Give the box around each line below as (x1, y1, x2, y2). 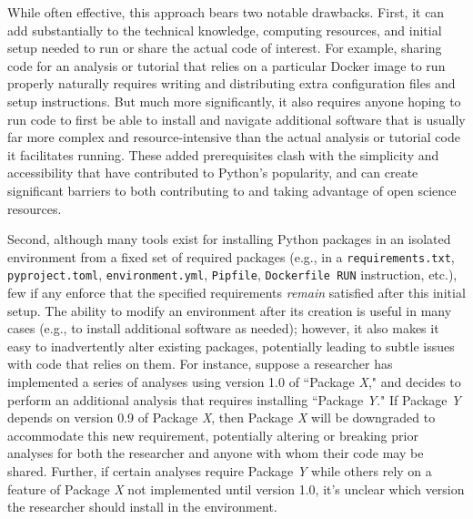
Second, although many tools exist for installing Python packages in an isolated (7, 229, 451, 249)
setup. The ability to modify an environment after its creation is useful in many (7, 300, 452, 320)
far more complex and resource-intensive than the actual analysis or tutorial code (7, 127, 460, 147)
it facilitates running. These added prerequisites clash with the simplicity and (7, 145, 439, 164)
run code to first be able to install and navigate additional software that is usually (7, 109, 466, 128)
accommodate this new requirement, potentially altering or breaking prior (7, 425, 418, 444)
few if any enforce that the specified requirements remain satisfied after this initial (7, 283, 466, 302)
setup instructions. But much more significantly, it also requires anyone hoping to (7, 91, 461, 110)
